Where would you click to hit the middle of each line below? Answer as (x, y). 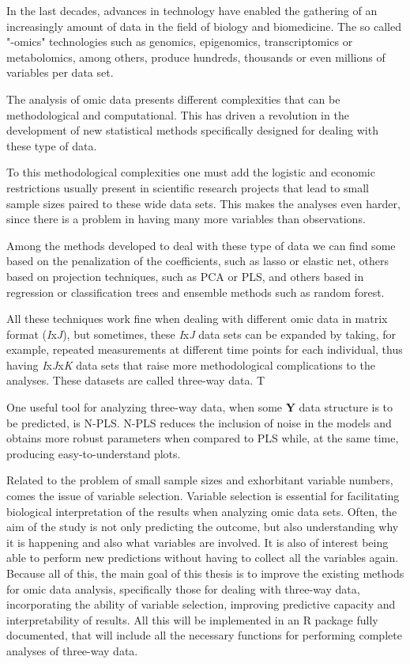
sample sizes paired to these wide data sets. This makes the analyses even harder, (203, 203)
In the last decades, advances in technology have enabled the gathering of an (192, 10)
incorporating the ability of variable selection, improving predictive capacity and (201, 604)
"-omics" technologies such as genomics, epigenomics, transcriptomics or (180, 42)
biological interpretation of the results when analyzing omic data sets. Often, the (202, 511)
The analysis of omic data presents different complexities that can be (173, 99)
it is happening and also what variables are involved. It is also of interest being (197, 542)
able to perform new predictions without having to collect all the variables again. (203, 558)
